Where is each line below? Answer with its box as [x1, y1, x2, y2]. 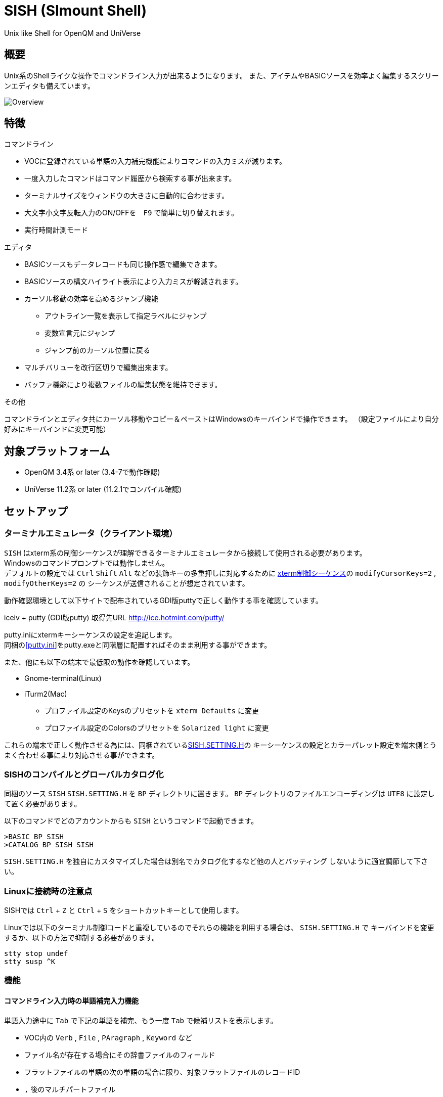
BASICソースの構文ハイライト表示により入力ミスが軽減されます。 [24, 277, 243, 286]
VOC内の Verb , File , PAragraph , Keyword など [24, 1033, 193, 1042]
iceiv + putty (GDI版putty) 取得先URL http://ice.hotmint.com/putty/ [4, 613, 225, 622]
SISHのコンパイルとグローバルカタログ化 [4, 769, 164, 780]
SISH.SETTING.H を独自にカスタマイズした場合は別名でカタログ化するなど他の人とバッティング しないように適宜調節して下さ [4, 857, 428, 866]
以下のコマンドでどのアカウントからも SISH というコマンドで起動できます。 [4, 816, 258, 826]
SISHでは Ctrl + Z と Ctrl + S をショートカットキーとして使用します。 [4, 906, 243, 915]
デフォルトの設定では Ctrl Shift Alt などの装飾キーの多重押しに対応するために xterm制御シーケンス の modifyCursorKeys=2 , [4, 568, 436, 577]
